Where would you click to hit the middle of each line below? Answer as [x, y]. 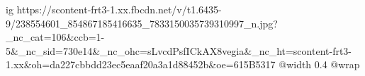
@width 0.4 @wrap [319, 64]
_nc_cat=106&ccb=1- [55, 37]
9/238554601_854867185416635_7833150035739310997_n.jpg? [142, 23]
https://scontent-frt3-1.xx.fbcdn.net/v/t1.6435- [119, 9]
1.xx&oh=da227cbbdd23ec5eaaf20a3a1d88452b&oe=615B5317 [141, 64]
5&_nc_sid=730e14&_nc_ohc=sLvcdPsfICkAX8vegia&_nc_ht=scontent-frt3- [179, 50]
